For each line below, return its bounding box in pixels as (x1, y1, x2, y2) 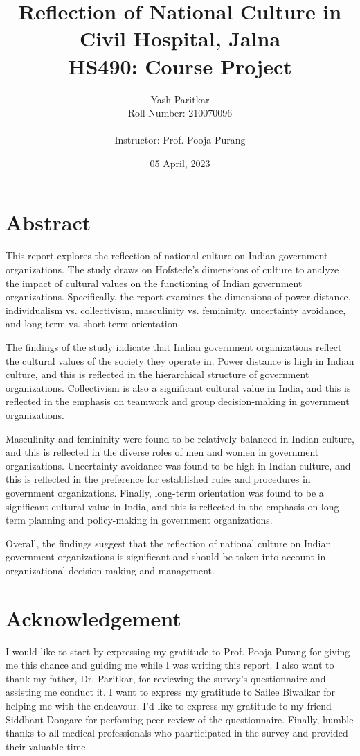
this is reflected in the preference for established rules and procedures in (6, 472, 311, 486)
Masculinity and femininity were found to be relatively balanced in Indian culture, (6, 431, 354, 445)
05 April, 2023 (150, 155, 210, 170)
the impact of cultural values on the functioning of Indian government (6, 275, 303, 290)
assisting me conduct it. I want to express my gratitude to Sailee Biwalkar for (6, 685, 335, 699)
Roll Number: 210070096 (127, 105, 233, 120)
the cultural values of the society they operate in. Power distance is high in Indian (6, 353, 354, 368)
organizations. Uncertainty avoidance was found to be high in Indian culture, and (6, 458, 351, 472)
